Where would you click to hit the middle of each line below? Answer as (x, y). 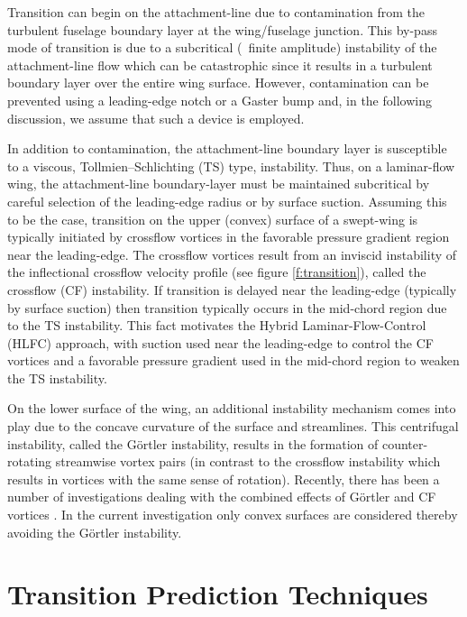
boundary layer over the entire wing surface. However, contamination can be (218, 83)
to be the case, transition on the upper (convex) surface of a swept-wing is (213, 219)
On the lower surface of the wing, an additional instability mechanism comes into (232, 408)
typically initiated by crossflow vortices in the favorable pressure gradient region (229, 237)
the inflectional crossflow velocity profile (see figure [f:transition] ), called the (217, 272)
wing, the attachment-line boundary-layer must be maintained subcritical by (219, 184)
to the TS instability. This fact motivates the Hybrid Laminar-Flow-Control (217, 325)
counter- (405, 443)
